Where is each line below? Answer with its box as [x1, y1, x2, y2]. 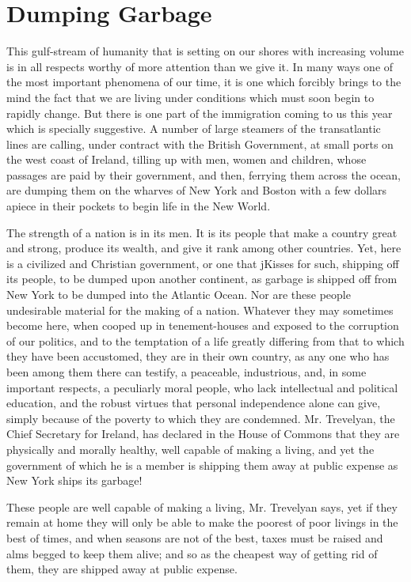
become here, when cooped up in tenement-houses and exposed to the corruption [6, 317, 399, 334]
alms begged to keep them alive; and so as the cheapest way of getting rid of [6, 545, 378, 561]
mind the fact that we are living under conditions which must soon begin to [6, 89, 375, 105]
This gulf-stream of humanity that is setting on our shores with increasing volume [6, 43, 404, 59]
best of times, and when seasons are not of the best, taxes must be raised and [6, 529, 383, 546]
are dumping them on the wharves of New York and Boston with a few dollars [6, 182, 387, 198]
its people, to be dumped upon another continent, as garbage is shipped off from [6, 270, 398, 287]
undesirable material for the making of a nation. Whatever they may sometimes [6, 301, 394, 318]
